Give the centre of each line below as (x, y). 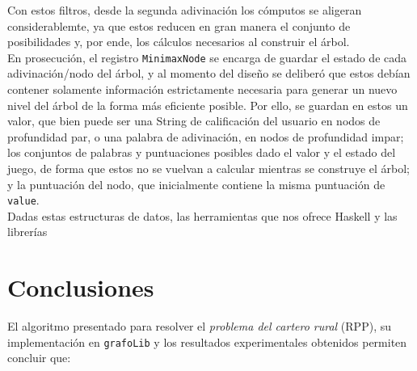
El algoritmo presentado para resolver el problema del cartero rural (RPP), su (199, 326)
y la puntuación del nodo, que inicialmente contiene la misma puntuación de (196, 184)
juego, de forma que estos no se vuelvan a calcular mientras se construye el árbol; (208, 168)
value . (23, 200)
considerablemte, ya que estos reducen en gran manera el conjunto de (179, 25)
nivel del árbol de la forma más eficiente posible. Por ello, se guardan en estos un (208, 105)
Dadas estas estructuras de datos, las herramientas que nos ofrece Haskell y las (202, 215)
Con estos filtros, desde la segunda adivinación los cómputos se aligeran (185, 10)
